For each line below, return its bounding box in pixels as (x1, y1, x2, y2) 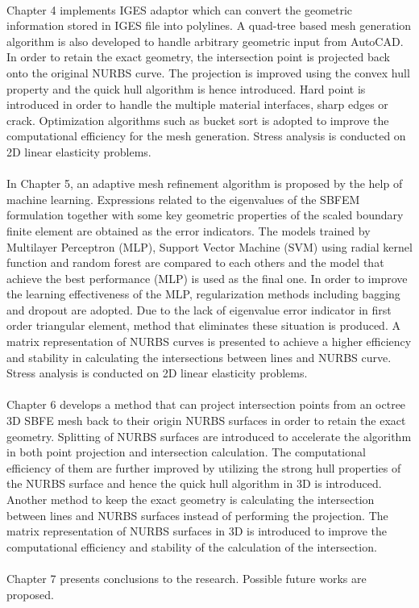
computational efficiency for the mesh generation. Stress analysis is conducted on (6, 127, 406, 144)
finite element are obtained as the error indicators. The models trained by (6, 222, 371, 239)
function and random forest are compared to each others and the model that (6, 254, 384, 271)
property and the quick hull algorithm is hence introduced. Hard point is (6, 80, 366, 97)
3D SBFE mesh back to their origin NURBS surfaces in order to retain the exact (6, 412, 406, 429)
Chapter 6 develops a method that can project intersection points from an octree (6, 396, 406, 413)
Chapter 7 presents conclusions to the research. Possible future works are (6, 569, 367, 586)
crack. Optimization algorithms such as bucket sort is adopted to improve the (6, 111, 389, 128)
